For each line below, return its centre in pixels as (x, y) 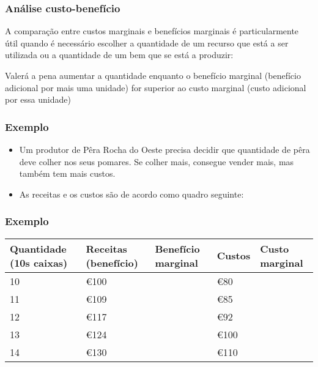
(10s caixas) (39, 262)
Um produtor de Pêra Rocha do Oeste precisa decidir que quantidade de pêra (165, 149)
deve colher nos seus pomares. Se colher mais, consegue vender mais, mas (157, 161)
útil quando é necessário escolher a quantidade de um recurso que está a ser (147, 43)
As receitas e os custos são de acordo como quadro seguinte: (131, 194)
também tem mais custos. (67, 173)
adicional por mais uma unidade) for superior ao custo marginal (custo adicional (156, 87)
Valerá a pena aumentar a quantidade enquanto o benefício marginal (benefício (153, 75)
